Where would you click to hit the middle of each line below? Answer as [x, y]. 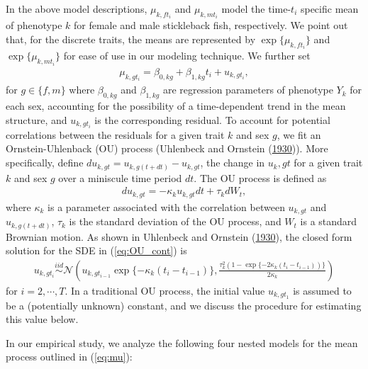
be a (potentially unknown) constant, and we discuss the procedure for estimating [184, 305]
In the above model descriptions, [77, 8]
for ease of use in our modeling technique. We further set [187, 56]
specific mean [329, 8]
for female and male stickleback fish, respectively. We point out [211, 25]
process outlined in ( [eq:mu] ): [69, 357]
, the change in [233, 163]
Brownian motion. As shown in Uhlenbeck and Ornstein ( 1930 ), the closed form [179, 236]
